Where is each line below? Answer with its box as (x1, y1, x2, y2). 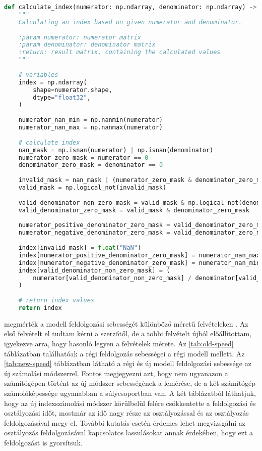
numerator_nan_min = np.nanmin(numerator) (18, 116, 163, 124)
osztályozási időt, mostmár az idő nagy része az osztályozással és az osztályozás (4, 408, 249, 418)
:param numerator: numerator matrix (18, 33, 142, 41)
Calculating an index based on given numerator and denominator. (18, 18, 242, 26)
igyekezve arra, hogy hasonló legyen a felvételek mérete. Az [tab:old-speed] (4, 338, 234, 349)
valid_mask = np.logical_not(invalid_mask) (18, 184, 167, 191)
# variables (18, 71, 58, 78)
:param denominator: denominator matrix (18, 41, 156, 49)
